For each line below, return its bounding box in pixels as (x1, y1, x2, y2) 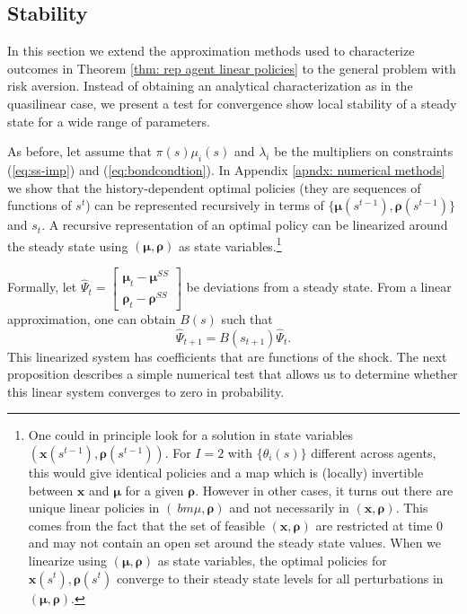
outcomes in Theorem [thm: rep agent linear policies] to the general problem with (7, 58, 456, 77)
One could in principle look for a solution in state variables (28, 425, 354, 444)
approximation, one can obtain (7, 309, 176, 328)
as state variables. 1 (179, 233, 282, 255)
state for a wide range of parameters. (7, 111, 210, 130)
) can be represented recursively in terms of (85, 196, 324, 215)
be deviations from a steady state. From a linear (186, 277, 452, 296)
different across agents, (311, 443, 436, 461)
